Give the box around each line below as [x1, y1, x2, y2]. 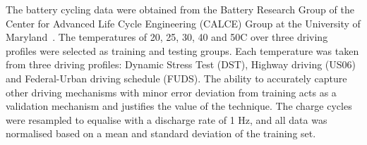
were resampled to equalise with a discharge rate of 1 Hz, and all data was [6, 112, 327, 127]
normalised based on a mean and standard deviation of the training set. [6, 126, 316, 141]
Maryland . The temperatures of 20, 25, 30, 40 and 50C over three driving [6, 30, 328, 44]
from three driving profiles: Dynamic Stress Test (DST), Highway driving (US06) [6, 57, 356, 72]
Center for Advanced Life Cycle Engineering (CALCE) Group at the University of [6, 15, 361, 30]
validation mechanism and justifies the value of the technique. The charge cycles [6, 99, 352, 113]
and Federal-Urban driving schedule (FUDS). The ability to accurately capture [6, 70, 347, 85]
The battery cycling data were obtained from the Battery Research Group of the [6, 2, 354, 16]
